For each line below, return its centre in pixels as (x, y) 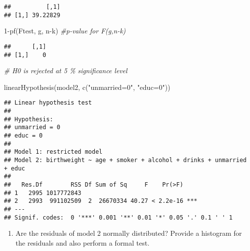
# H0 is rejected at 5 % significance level (66, 70)
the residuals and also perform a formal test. (83, 242)
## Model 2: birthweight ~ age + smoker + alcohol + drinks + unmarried (125, 160)
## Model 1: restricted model (53, 152)
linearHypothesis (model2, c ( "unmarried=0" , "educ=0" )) (87, 87)
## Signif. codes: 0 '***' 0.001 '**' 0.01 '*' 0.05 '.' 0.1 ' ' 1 (118, 217)
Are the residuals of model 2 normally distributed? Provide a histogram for (129, 233)
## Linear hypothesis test (48, 103)
